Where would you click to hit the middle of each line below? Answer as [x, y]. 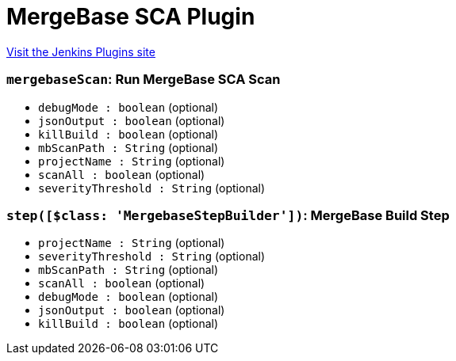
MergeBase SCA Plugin [131, 17]
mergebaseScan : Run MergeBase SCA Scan [144, 80]
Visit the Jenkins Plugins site [81, 51]
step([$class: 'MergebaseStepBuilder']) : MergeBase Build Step [228, 215]
